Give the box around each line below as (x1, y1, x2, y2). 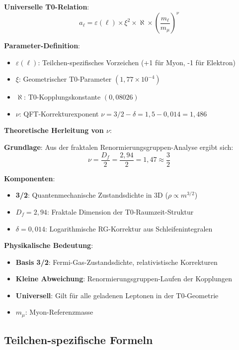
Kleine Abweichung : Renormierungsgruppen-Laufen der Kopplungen (15, 273, 232, 284)
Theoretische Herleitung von (4, 125, 104, 135)
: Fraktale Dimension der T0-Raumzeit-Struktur (47, 206, 194, 217)
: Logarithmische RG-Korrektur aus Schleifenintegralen (45, 223, 213, 233)
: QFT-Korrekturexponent (19, 108, 99, 118)
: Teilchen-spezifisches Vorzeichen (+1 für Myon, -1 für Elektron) (38, 57, 236, 67)
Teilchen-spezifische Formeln (4, 332, 153, 348)
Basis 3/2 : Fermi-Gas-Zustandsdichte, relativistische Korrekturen (15, 256, 218, 267)
